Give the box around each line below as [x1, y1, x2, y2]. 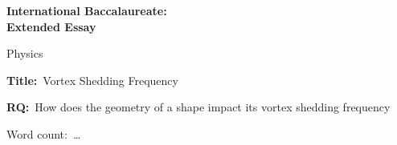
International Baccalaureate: [6, 2, 167, 18]
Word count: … [6, 125, 81, 142]
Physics [6, 45, 43, 62]
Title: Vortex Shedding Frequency [6, 71, 178, 88]
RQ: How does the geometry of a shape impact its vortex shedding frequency [6, 99, 391, 115]
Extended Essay [6, 18, 96, 34]
